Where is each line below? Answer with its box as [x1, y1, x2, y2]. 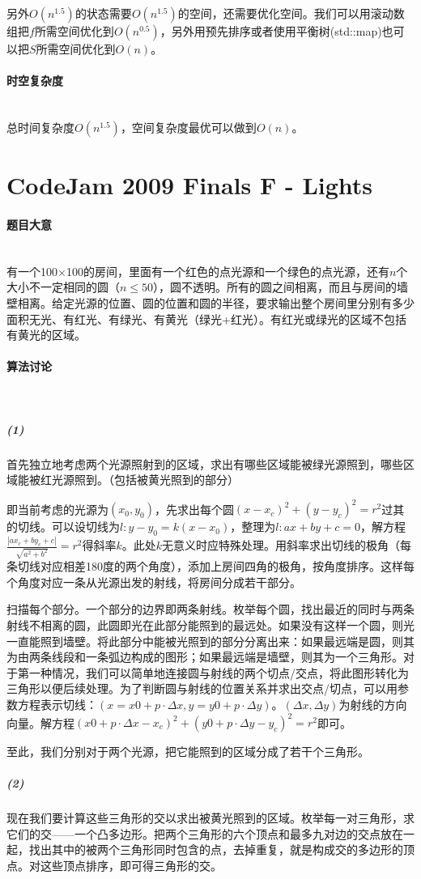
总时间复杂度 [6, 118, 74, 135]
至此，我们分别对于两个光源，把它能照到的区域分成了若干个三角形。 [6, 743, 369, 760]
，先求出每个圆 [154, 500, 234, 517]
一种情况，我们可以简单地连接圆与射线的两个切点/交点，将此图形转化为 [28, 664, 409, 681]
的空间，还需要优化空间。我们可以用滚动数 [177, 5, 405, 21]
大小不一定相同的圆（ [6, 278, 120, 295]
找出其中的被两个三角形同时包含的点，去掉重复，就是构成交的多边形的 [28, 841, 403, 858]
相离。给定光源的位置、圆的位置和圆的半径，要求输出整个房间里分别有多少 [17, 294, 415, 311]
